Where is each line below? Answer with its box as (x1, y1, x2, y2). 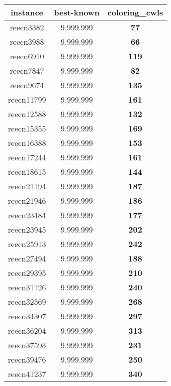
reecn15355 (8, 123, 46, 134)
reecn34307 (8, 310, 46, 322)
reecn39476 (8, 354, 46, 365)
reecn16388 (8, 137, 46, 148)
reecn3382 (10, 21, 44, 33)
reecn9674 (10, 79, 44, 91)
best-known (54, 6, 100, 18)
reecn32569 (8, 296, 46, 307)
